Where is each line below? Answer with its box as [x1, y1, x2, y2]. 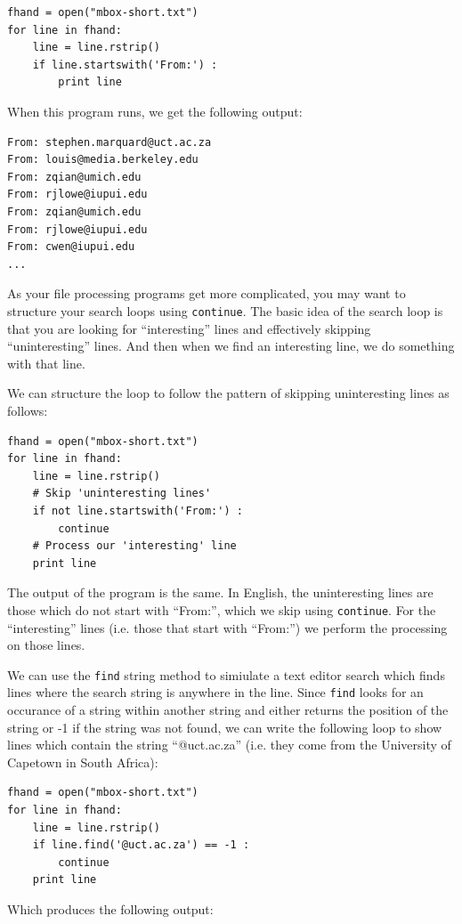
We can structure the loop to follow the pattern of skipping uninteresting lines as [7, 384, 450, 402]
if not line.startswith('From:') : [32, 504, 243, 517]
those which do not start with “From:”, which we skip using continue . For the [7, 600, 436, 619]
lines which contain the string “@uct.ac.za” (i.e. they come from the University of [7, 735, 451, 754]
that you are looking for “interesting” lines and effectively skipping [7, 319, 371, 337]
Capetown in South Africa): [7, 752, 158, 771]
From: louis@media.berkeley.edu [7, 153, 199, 166]
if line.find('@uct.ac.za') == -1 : [32, 839, 250, 852]
